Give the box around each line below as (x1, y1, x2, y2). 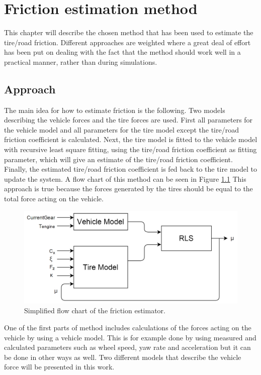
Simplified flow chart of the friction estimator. (24, 305, 165, 316)
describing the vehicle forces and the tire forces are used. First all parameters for (4, 114, 253, 125)
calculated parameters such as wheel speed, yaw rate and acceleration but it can (4, 342, 251, 352)
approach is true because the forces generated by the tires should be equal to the (4, 183, 253, 194)
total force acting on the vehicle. (4, 193, 104, 204)
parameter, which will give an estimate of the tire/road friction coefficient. (4, 154, 233, 164)
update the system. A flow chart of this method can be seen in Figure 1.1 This (4, 173, 246, 184)
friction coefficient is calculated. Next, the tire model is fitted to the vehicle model (4, 134, 257, 145)
